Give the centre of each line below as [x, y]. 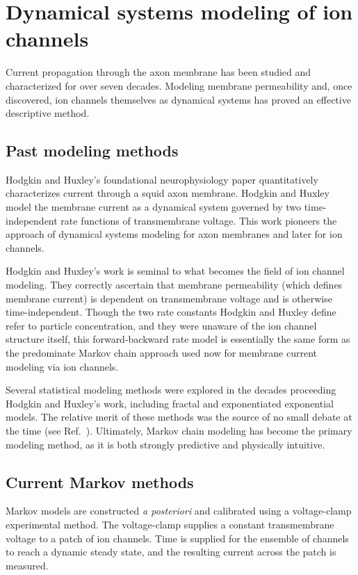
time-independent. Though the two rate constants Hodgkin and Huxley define [171, 312]
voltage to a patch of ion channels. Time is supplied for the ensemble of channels [177, 538]
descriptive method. [48, 113]
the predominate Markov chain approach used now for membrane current [161, 353]
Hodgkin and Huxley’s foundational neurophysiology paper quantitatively [162, 179]
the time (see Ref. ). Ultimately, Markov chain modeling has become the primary [179, 430]
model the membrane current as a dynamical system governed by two [153, 207]
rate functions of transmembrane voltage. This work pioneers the [199, 220]
